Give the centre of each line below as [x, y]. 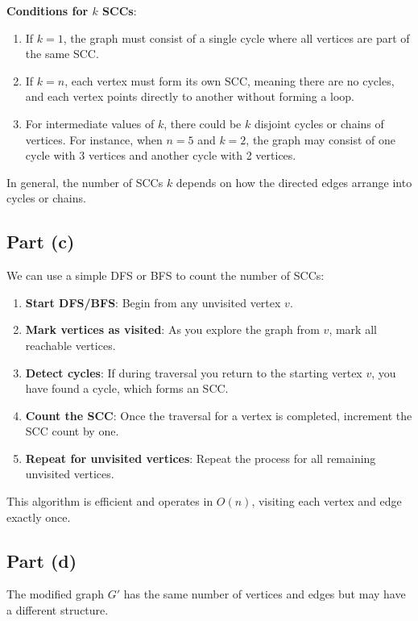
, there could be [203, 123]
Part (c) [41, 242]
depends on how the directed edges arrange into [294, 182]
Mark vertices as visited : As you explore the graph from [172, 329]
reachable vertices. [70, 345]
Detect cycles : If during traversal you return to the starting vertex [194, 372]
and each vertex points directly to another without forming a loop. [190, 96]
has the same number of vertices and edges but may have [265, 594]
